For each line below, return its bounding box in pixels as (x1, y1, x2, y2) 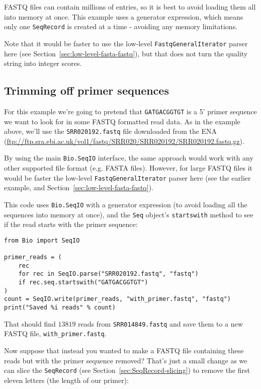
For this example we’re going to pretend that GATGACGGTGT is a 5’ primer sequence (4, 106, 257, 116)
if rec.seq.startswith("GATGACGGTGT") (18, 279, 148, 286)
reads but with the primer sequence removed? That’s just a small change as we (4, 355, 247, 365)
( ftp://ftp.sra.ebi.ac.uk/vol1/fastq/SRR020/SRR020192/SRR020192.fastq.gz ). (4, 135, 244, 146)
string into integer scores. (4, 58, 82, 68)
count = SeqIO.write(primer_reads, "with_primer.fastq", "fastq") (4, 295, 231, 303)
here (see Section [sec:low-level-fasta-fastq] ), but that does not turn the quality (4, 48, 248, 58)
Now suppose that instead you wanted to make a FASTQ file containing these (4, 345, 244, 356)
